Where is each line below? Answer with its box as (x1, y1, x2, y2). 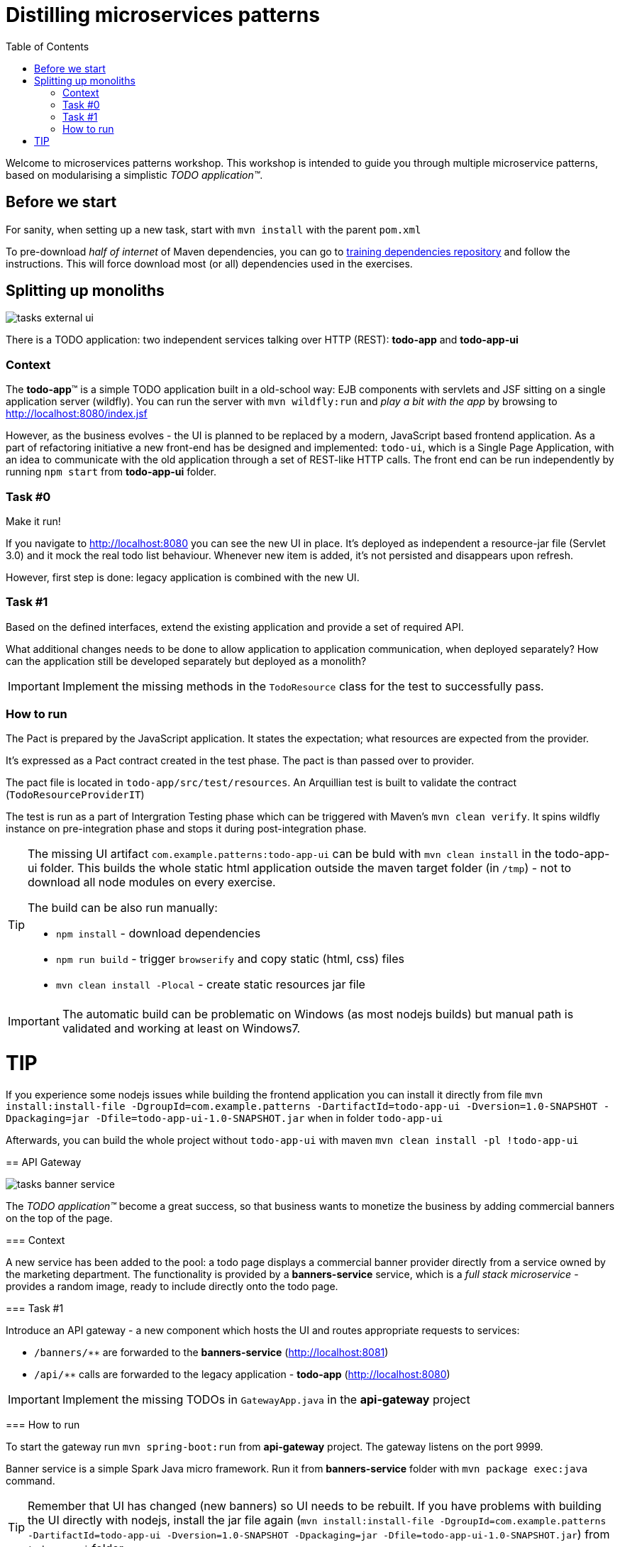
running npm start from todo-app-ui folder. (6, 466, 216, 478)
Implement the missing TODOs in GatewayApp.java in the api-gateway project (62, 1392, 470, 1406)
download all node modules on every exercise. (28, 875, 276, 890)
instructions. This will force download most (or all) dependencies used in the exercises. (6, 257, 413, 270)
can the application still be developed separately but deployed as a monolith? (6, 654, 367, 667)
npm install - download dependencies (56, 926, 261, 941)
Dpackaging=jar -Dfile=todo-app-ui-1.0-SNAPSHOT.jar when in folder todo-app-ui (6, 1111, 443, 1124)
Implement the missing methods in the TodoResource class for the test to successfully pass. (62, 678, 544, 693)
